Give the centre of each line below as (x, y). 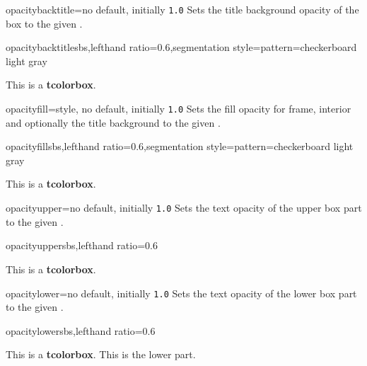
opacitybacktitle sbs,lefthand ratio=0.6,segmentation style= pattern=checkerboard (181, 47)
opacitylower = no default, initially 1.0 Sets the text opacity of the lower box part (181, 293)
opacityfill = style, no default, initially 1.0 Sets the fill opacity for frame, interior (179, 109)
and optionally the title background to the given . (113, 122)
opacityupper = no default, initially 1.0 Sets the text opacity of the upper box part (184, 208)
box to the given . (44, 23)
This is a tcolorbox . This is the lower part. (101, 354)
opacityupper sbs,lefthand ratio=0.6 (82, 245)
